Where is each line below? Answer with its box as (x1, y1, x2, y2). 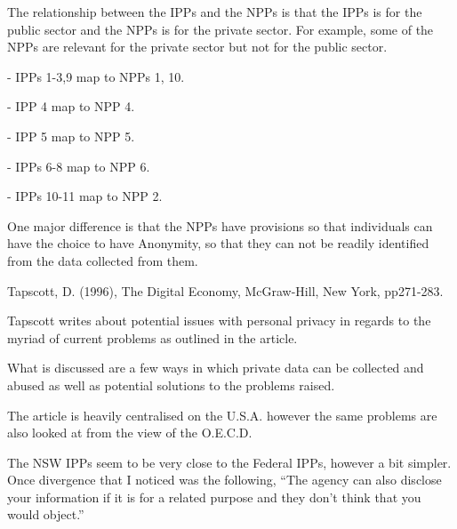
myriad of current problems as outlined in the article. (7, 328, 298, 347)
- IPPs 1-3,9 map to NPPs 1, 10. (7, 67, 185, 85)
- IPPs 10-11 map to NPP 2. (7, 187, 163, 205)
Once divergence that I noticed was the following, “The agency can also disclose (7, 470, 442, 489)
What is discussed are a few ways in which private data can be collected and (7, 358, 424, 377)
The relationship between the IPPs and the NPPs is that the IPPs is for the (7, 3, 422, 20)
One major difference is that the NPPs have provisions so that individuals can (7, 216, 433, 235)
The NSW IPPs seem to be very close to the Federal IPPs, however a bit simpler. (7, 453, 452, 471)
